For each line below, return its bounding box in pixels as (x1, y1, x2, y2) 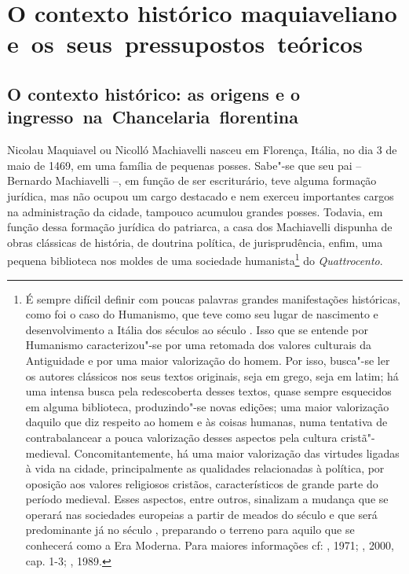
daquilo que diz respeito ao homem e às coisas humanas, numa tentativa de (25, 414, 388, 430)
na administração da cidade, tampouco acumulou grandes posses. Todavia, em (7, 203, 383, 219)
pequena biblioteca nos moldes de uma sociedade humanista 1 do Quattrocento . (7, 250, 383, 268)
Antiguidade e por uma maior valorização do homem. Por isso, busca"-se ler (25, 351, 390, 368)
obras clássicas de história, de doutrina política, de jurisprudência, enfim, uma (7, 234, 383, 250)
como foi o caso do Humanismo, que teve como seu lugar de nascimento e (25, 306, 378, 322)
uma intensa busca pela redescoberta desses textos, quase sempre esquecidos (25, 383, 392, 399)
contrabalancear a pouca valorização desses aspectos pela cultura (25, 429, 338, 445)
